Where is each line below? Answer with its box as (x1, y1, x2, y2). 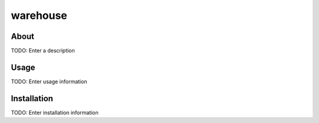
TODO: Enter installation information (11, 109, 99, 116)
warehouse (11, 9, 67, 22)
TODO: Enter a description (11, 47, 75, 54)
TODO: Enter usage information (11, 77, 87, 85)
